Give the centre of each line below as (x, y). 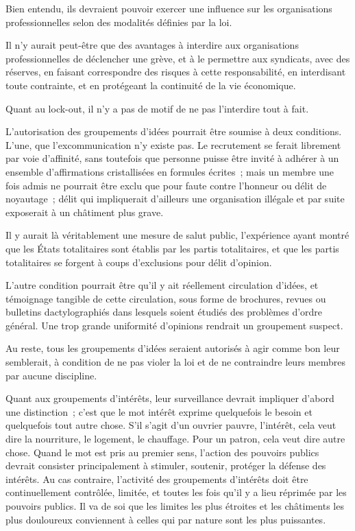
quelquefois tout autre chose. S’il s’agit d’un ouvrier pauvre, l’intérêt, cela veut (171, 425)
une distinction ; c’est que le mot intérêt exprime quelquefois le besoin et (159, 411)
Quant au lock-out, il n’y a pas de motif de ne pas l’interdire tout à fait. (157, 108)
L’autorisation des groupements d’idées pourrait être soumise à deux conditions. (174, 131)
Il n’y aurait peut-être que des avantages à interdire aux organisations (152, 45)
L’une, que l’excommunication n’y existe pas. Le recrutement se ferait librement (173, 144)
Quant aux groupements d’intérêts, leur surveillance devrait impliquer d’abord (170, 398)
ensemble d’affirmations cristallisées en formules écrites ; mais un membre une (170, 171)
